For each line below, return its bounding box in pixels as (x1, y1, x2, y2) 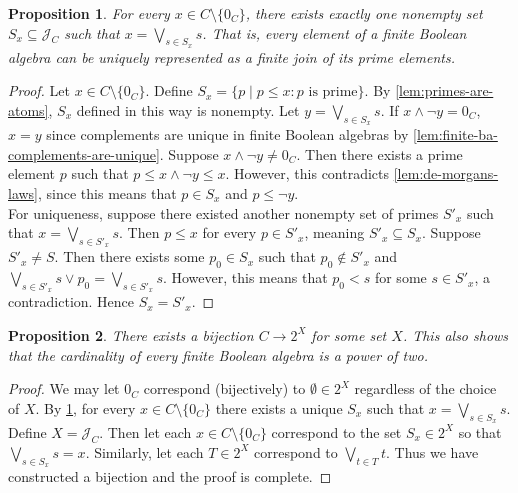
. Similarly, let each (85, 441, 204, 462)
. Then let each (99, 421, 192, 442)
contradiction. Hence (8, 291, 135, 312)
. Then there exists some (54, 246, 205, 267)
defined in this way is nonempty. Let (76, 99, 300, 120)
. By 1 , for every (35, 397, 136, 418)
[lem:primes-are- (395, 80, 494, 101)
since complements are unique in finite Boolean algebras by (46, 124, 409, 145)
